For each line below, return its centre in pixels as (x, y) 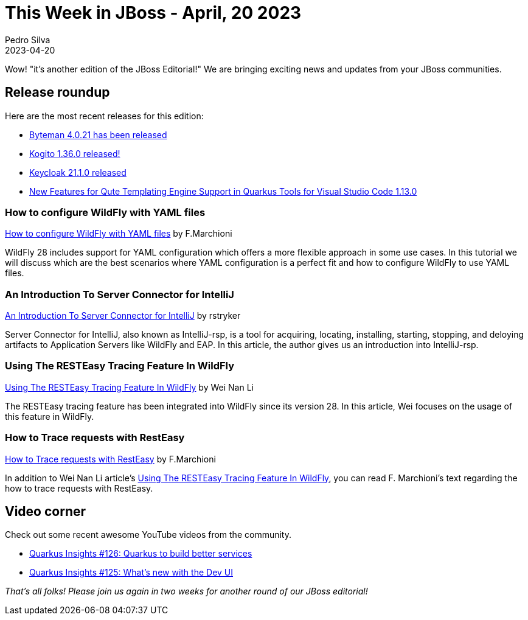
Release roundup (57, 92)
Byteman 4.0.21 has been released (98, 134)
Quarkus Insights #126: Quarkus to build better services (141, 554)
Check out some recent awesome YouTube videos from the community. (148, 535)
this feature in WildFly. (50, 416)
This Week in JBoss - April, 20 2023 (153, 13)
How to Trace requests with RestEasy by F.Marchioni (110, 459)
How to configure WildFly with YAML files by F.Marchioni (119, 234)
